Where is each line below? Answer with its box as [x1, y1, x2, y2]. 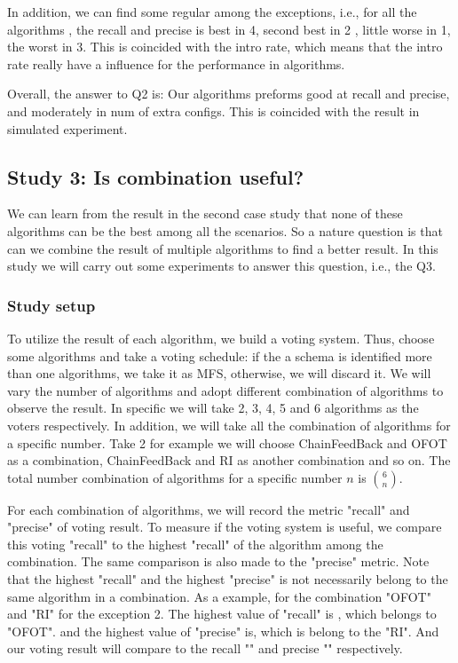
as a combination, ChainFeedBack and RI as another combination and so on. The [7, 451, 451, 470]
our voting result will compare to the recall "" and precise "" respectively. [7, 639, 403, 658]
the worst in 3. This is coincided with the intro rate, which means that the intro [7, 37, 443, 56]
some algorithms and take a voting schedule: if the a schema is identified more [7, 346, 432, 365]
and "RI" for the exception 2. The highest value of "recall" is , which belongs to [7, 604, 437, 623]
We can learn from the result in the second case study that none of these [7, 204, 403, 223]
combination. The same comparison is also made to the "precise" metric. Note [7, 552, 430, 571]
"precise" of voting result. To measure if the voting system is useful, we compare [7, 517, 442, 536]
